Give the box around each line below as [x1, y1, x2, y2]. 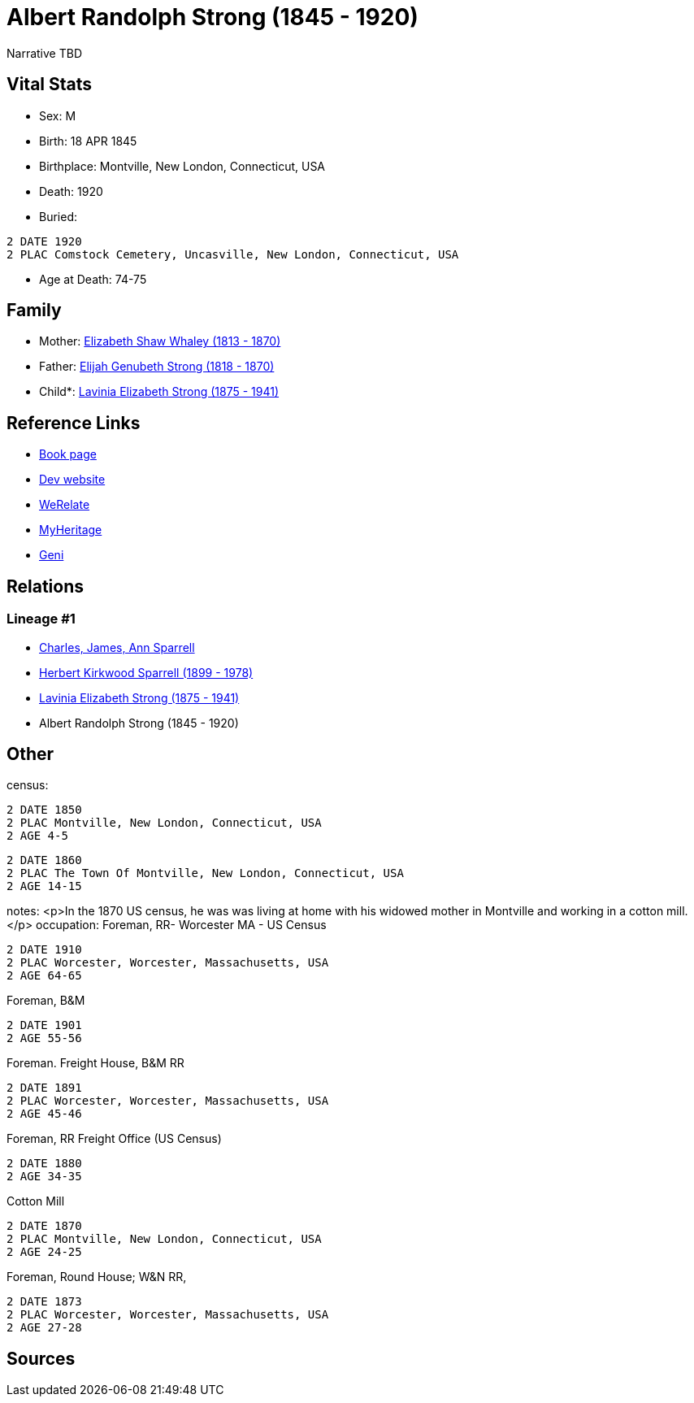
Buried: [39, 209, 78, 224]
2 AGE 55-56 [7, 1032, 82, 1045]
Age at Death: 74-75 [39, 271, 147, 286]
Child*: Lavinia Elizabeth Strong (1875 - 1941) [39, 384, 280, 399]
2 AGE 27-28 [7, 1321, 82, 1335]
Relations [7, 576, 85, 597]
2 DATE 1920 [7, 234, 82, 248]
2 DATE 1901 [7, 1019, 82, 1032]
